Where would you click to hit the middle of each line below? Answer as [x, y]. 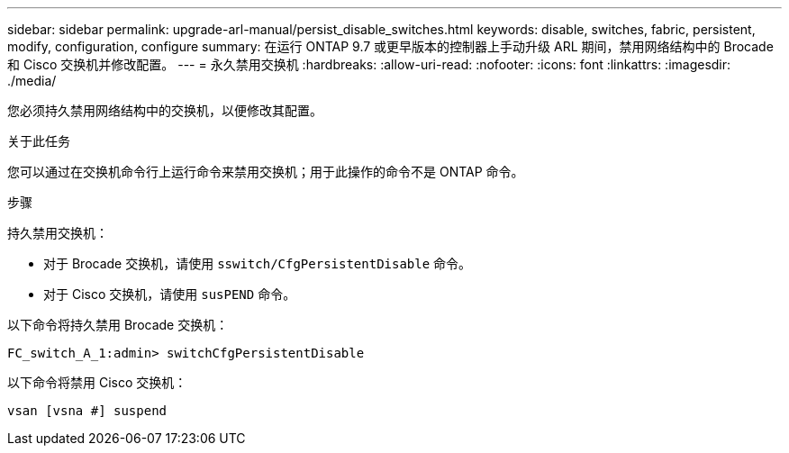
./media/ [32, 81]
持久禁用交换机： [58, 233]
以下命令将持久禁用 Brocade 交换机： [118, 325]
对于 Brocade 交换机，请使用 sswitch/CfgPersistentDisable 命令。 [258, 263]
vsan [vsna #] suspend [87, 411]
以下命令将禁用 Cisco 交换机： [97, 382]
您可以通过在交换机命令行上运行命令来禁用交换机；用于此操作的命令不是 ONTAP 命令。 [266, 172]
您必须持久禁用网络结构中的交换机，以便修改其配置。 [165, 110]
